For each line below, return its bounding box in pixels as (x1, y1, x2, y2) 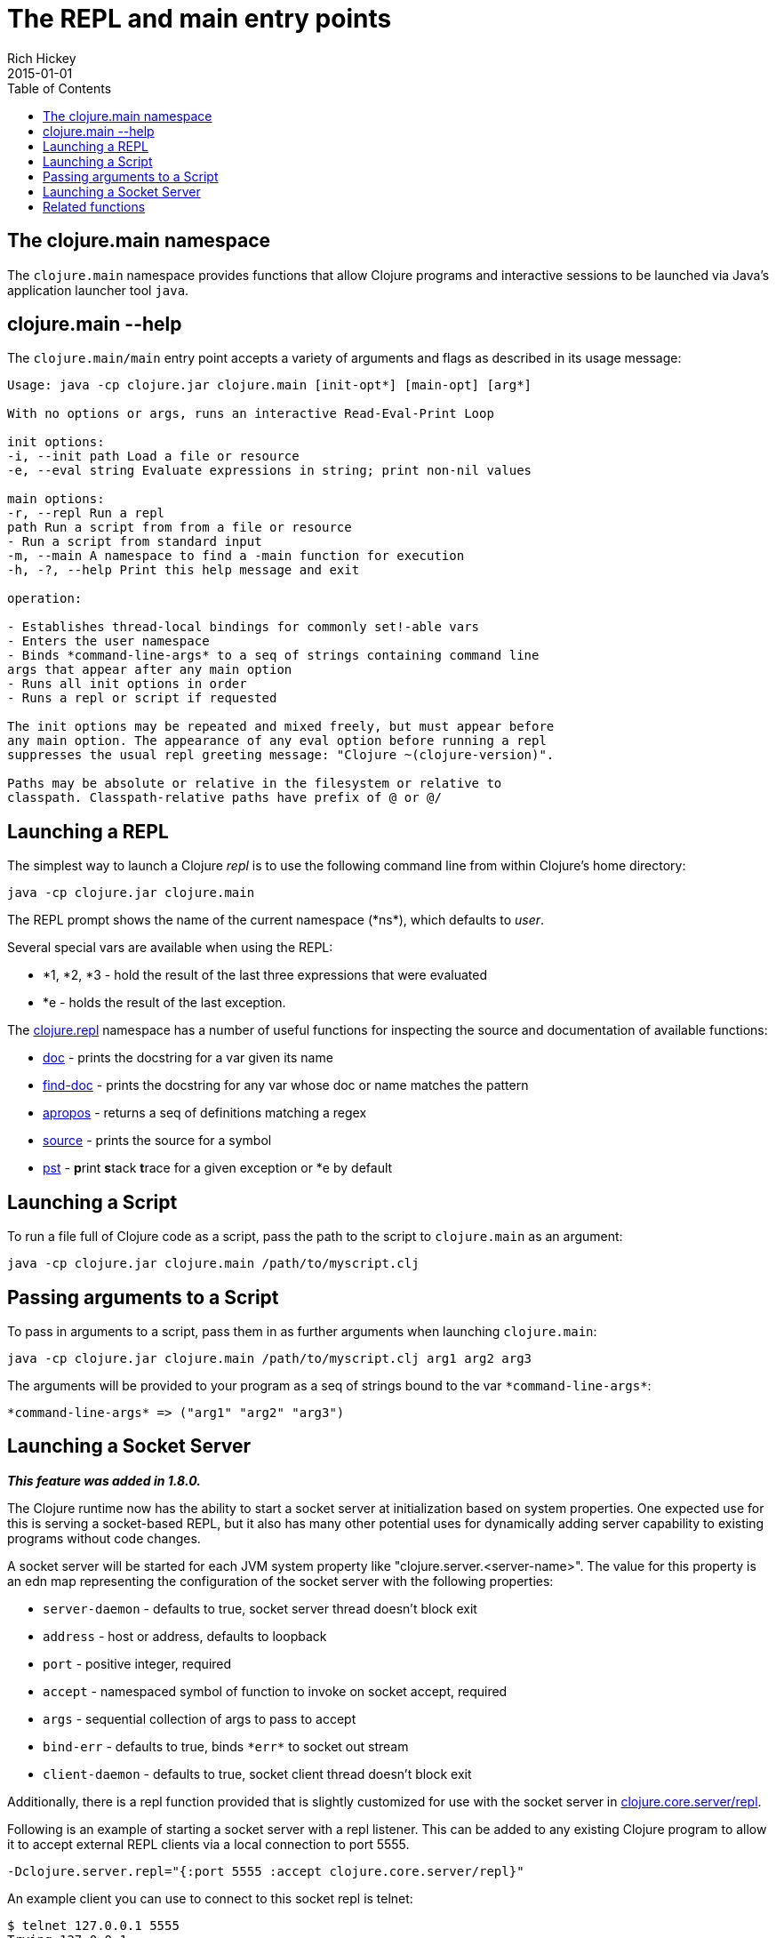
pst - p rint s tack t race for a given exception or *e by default (43, 1160, 393, 1176)
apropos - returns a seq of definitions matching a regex (43, 1105, 367, 1121)
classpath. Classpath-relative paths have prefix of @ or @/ (7, 790, 442, 805)
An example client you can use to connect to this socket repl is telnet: (7, 1890, 413, 1906)
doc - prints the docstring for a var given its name (43, 1050, 333, 1066)
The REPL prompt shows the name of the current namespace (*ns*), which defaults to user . (7, 912, 545, 928)
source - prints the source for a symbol (43, 1133, 272, 1149)
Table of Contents (7, 80, 112, 96)
